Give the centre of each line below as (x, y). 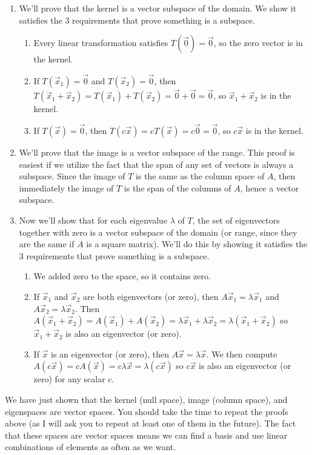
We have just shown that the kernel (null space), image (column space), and (146, 399)
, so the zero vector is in (258, 43)
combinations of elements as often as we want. (91, 447)
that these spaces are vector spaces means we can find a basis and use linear (146, 435)
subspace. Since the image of (72, 176)
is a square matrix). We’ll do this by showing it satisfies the (197, 244)
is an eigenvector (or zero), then (110, 354)
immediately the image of (66, 188)
